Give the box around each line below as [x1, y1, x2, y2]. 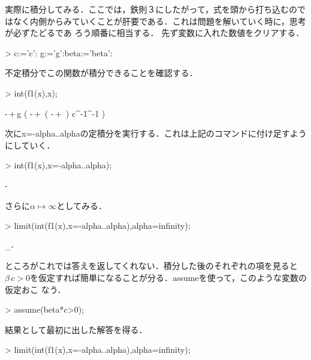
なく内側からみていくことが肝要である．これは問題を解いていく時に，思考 [13, 14, 306, 27]
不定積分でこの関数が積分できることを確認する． [5, 66, 198, 79]
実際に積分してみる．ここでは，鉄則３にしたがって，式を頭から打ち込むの [5, 3, 297, 15]
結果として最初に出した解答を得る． [5, 323, 147, 335]
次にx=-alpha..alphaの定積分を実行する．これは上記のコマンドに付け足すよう [5, 127, 307, 140]
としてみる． [56, 199, 107, 211]
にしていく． [5, 138, 55, 151]
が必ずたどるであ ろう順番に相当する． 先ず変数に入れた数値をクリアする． [5, 26, 304, 39]
